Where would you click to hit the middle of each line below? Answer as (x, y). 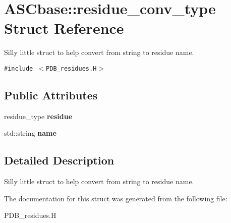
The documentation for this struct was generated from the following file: (116, 198)
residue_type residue (38, 116)
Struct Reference (64, 28)
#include (19, 68)
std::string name (30, 133)
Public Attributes (51, 95)
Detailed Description (59, 160)
